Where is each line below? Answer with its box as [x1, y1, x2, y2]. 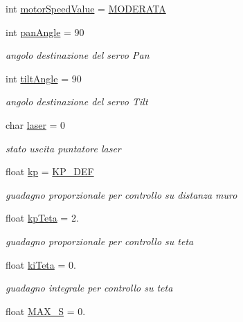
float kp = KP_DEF [6, 164, 94, 179]
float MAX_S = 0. [6, 303, 86, 318]
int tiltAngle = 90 [6, 71, 82, 85]
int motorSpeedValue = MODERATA [6, 1, 166, 15]
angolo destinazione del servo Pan [6, 48, 150, 62]
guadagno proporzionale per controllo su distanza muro [6, 187, 237, 202]
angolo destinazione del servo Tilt [6, 94, 148, 109]
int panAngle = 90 [6, 24, 84, 39]
